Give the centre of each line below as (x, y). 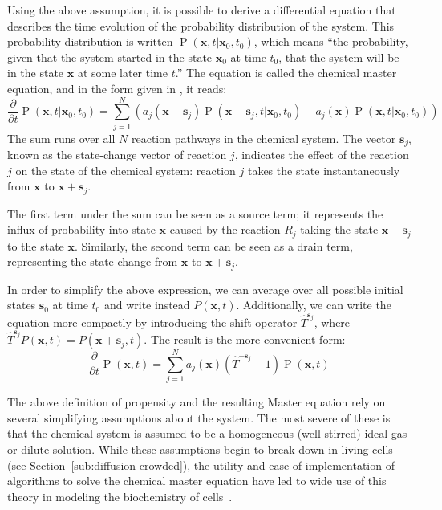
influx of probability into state (81, 229)
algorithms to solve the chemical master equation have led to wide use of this (197, 481)
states (22, 305)
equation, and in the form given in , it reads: (117, 88)
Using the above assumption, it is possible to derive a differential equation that (202, 10)
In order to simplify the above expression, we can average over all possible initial (205, 289)
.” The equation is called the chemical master (286, 73)
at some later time (122, 73)
